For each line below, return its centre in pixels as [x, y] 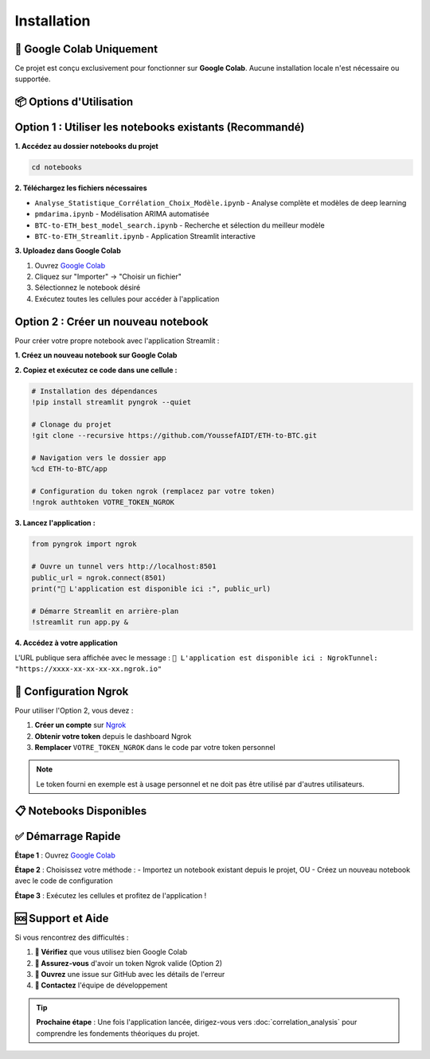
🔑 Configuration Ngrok [72, 692]
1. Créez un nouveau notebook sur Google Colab [96, 355]
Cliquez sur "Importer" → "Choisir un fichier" [108, 277]
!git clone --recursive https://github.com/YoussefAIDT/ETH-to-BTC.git [174, 436]
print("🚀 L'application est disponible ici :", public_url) [151, 588]
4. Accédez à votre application [66, 643]
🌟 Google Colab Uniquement [86, 49]
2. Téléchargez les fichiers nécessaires [81, 188]
